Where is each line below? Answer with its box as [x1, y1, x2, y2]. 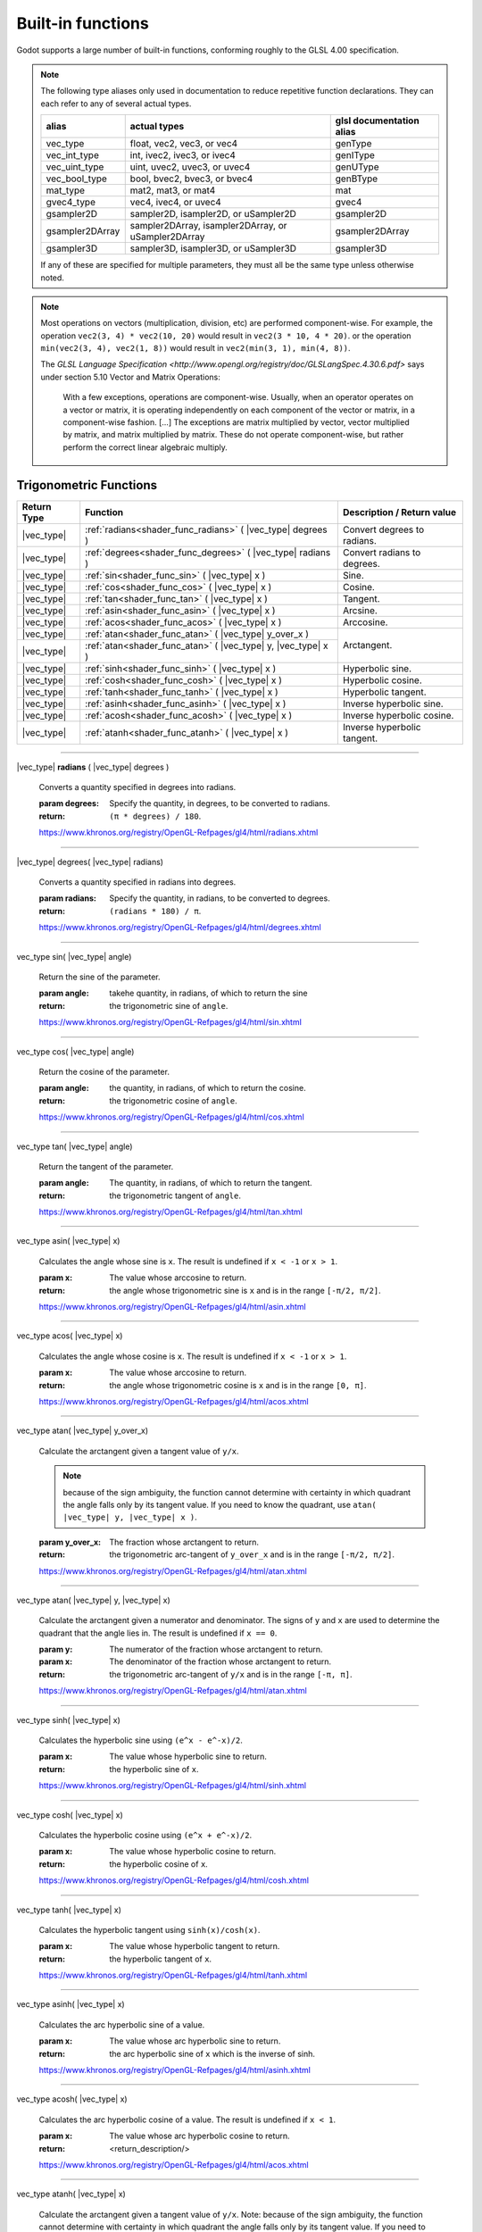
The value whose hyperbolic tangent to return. [109, 1941, 280, 1952]
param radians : [38, 893, 97, 904]
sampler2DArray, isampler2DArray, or [129, 220, 287, 232]
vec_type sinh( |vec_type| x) [16, 1714, 120, 1725]
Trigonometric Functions [16, 478, 158, 493]
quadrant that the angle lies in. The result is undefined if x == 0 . [38, 1628, 278, 1638]
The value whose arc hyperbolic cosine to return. [109, 2130, 290, 2142]
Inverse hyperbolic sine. [342, 697, 444, 710]
